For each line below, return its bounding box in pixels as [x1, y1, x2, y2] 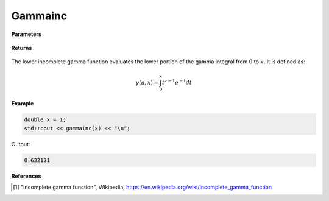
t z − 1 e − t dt [161, 78, 192, 86]
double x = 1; [24, 116, 66, 123]
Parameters [11, 30, 42, 38]
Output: [11, 140, 30, 147]
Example [11, 100, 34, 107]
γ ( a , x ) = [135, 79, 158, 86]
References [11, 172, 41, 180]
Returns [11, 44, 32, 51]
